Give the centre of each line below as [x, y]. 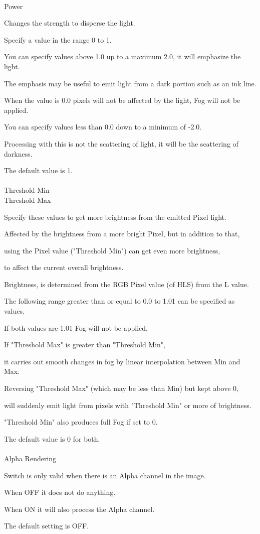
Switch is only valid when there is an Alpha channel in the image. [105, 475]
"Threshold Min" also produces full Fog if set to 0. [81, 422]
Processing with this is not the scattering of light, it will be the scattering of [121, 143]
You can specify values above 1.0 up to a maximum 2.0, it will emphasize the [122, 56]
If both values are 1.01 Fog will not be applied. [76, 327]
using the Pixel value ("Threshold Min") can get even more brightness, [112, 250]
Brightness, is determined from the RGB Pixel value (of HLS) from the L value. [126, 284]
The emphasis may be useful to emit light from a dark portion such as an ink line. [130, 83]
